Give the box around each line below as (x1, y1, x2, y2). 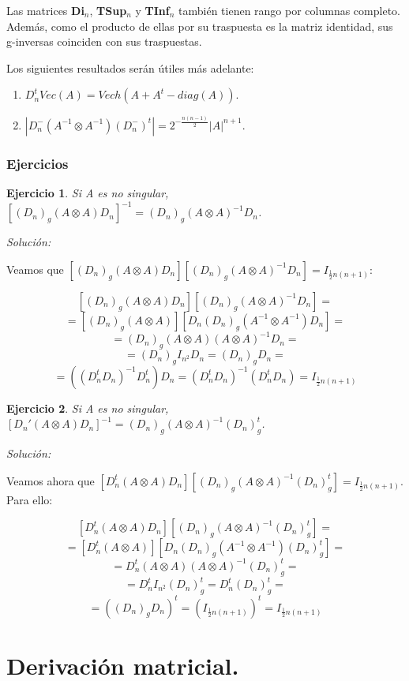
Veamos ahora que (6, 472, 95, 488)
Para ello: (6, 491, 53, 507)
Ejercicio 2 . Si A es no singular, (6, 399, 169, 416)
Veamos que (6, 260, 64, 277)
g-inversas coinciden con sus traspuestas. (6, 33, 202, 50)
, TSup (89, 2, 127, 18)
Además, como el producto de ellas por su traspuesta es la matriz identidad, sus (6, 17, 393, 34)
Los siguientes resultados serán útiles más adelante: (6, 59, 254, 76)
